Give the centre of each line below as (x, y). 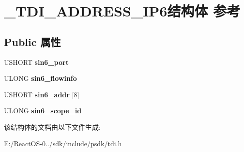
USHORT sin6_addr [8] (42, 94)
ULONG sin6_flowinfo (40, 78)
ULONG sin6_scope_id (43, 111)
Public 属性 (32, 41)
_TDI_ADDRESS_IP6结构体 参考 (122, 11)
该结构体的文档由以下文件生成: (52, 127)
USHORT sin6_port (36, 62)
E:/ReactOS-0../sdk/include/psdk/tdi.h (63, 143)
